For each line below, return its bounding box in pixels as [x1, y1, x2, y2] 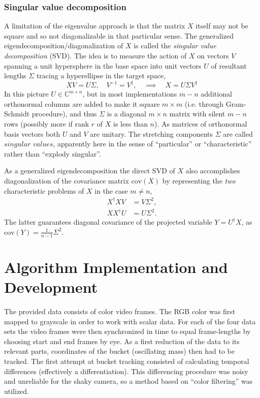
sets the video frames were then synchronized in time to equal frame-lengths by [4, 326, 251, 336]
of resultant [211, 60, 247, 71]
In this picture [4, 88, 49, 99]
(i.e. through [184, 98, 224, 109]
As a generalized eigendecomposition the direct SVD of [4, 165, 175, 176]
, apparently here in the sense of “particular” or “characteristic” [53, 138, 252, 149]
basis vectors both [4, 128, 60, 139]
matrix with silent [169, 108, 225, 119]
